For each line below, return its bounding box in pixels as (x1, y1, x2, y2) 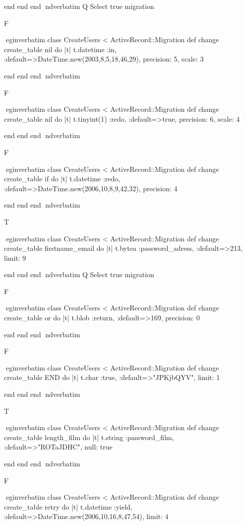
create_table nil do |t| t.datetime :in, (4, 44, 117, 54)
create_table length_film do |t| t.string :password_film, (4, 432, 174, 442)
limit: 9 (4, 252, 26, 263)
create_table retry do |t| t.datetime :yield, (4, 501, 132, 512)
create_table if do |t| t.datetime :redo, (4, 173, 121, 184)
